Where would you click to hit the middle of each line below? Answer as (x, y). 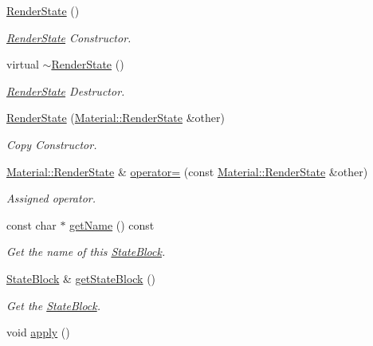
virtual (23, 64)
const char (31, 224)
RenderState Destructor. (66, 90)
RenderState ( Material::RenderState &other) (116, 118)
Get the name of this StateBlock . (86, 252)
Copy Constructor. (52, 144)
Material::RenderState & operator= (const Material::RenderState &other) (187, 171)
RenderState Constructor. (69, 37)
